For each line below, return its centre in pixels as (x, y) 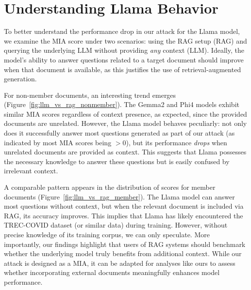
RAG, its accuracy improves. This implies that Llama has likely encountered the (124, 215)
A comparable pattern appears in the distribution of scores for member (110, 187)
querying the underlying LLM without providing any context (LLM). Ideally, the (124, 50)
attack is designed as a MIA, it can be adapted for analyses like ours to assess (120, 263)
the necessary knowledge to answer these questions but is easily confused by (117, 161)
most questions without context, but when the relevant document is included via (124, 206)
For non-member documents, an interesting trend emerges (90, 95)
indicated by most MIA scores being (58, 142)
